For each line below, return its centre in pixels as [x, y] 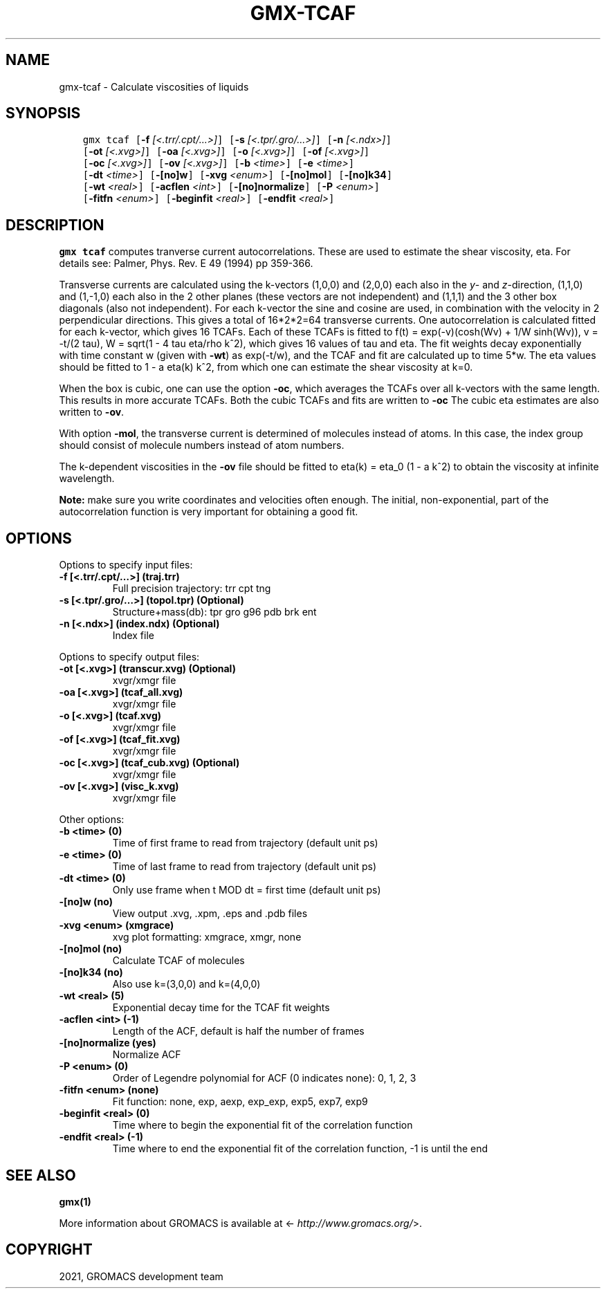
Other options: [92, 820]
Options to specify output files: [129, 657]
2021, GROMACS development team [141, 1276]
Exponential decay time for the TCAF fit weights [221, 1008]
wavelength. [87, 479]
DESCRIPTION [55, 225]
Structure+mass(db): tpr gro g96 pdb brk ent [214, 612]
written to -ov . [92, 412]
